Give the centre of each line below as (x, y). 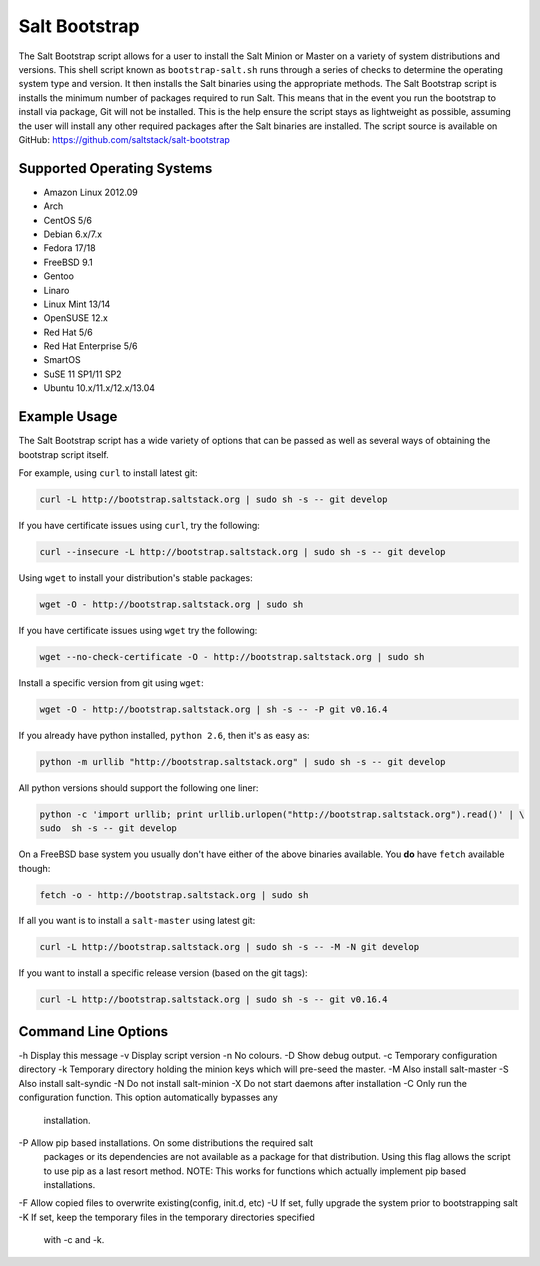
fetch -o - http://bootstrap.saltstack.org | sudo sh (174, 894)
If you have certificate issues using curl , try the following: (139, 525)
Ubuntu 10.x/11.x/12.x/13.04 (99, 388)
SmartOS (62, 360)
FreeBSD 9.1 (68, 262)
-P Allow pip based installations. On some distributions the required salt (166, 1142)
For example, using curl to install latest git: (108, 472)
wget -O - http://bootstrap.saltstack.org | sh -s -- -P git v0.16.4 (213, 709)
